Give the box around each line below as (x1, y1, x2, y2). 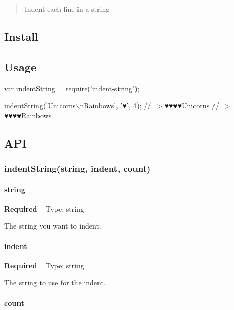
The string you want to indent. (4, 220, 101, 231)
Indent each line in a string (24, 4, 110, 14)
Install (4, 28, 38, 44)
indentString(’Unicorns (4, 100, 76, 111)
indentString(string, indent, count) (4, 162, 151, 175)
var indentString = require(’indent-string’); (4, 82, 140, 93)
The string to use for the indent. (4, 277, 106, 288)
